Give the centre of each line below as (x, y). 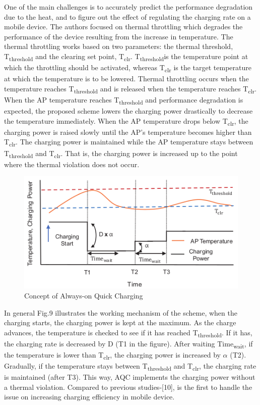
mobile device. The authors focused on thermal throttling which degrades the (123, 27)
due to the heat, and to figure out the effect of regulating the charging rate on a (127, 16)
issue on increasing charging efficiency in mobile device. (89, 397)
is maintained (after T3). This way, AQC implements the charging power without (130, 377)
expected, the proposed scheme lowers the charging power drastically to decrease (128, 111)
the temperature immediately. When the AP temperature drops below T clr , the (126, 121)
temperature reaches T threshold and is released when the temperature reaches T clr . (131, 89)
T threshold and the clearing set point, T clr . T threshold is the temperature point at (126, 57)
